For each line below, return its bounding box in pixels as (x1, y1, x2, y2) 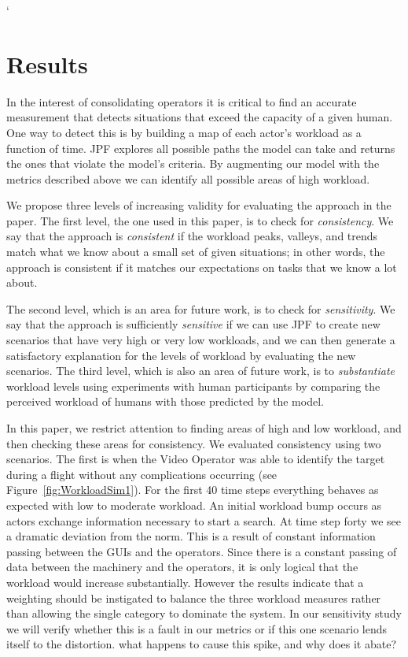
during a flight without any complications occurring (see (6, 466, 278, 482)
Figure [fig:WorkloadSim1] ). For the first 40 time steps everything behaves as (6, 481, 379, 498)
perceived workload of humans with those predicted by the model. (6, 393, 324, 410)
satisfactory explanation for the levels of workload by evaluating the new (6, 347, 356, 363)
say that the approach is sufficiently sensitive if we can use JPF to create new (6, 316, 380, 332)
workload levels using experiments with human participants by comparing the (6, 377, 380, 394)
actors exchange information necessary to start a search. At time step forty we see (6, 512, 401, 529)
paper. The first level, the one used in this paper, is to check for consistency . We (6, 212, 394, 228)
